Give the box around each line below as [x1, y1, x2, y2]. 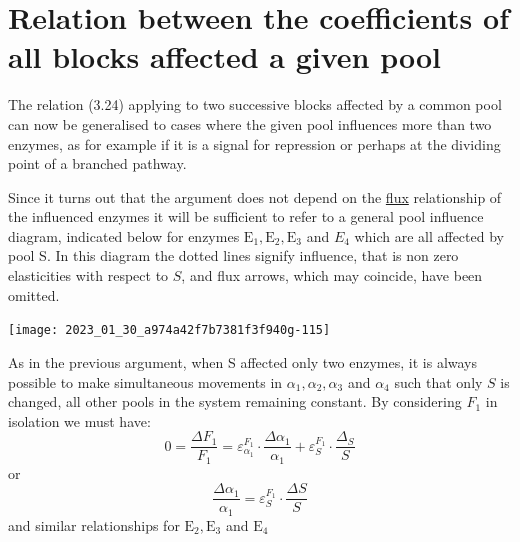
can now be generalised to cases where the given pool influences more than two [8, 113, 492, 134]
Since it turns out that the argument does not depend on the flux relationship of [8, 186, 502, 207]
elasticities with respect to [8, 265, 169, 286]
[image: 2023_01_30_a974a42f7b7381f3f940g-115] [8, 323, 331, 338]
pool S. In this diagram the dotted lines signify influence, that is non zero [8, 245, 459, 266]
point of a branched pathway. [8, 153, 187, 174]
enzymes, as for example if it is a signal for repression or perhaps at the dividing [8, 133, 501, 154]
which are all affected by [354, 225, 504, 246]
